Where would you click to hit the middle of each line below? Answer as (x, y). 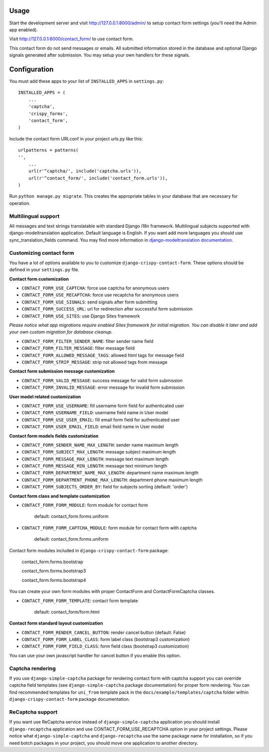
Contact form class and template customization (60, 496)
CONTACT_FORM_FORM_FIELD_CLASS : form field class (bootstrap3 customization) (105, 646)
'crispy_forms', (48, 114)
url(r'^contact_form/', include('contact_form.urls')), (98, 178)
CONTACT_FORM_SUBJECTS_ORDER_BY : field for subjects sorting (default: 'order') (105, 487)
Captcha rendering (32, 668)
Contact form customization (39, 279)
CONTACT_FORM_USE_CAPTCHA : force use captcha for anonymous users (95, 288)
